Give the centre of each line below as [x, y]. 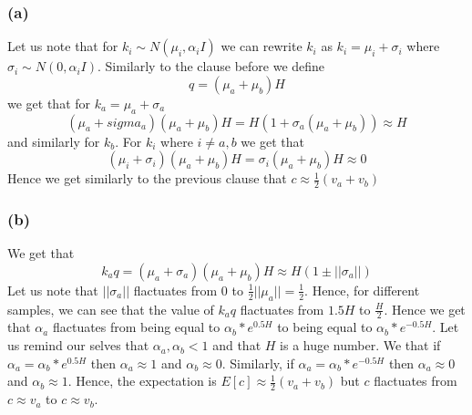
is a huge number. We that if [360, 345]
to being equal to [325, 327]
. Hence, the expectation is [142, 381]
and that [237, 345]
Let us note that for [63, 46]
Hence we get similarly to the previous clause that [147, 178]
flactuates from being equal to [136, 327]
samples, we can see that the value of [111, 309]
